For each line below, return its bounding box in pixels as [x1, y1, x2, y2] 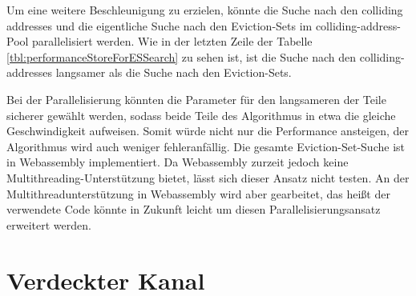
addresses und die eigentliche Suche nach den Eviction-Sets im [6, 17, 313, 34]
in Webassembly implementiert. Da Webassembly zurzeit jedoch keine [6, 154, 349, 170]
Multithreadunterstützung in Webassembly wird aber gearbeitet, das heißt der [6, 185, 390, 202]
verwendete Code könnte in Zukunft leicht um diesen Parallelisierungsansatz [6, 201, 381, 218]
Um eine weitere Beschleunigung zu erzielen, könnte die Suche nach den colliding [6, 2, 403, 18]
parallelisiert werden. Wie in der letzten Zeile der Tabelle [32, 33, 313, 50]
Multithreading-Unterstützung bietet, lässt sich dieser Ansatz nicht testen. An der [6, 169, 410, 186]
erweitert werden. [6, 216, 91, 233]
